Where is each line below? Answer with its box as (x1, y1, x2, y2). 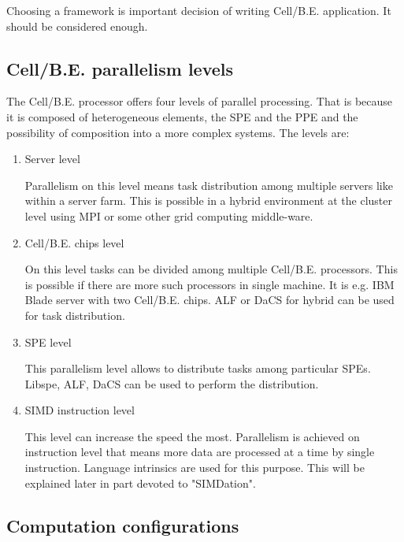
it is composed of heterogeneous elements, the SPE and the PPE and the (6, 108, 358, 124)
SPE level (24, 333, 72, 350)
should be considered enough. (6, 17, 148, 34)
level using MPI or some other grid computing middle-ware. (24, 207, 313, 224)
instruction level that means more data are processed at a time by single (24, 444, 375, 460)
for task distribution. (24, 306, 125, 323)
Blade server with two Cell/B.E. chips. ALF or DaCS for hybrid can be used (24, 291, 395, 308)
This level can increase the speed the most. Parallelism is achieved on (24, 428, 360, 444)
